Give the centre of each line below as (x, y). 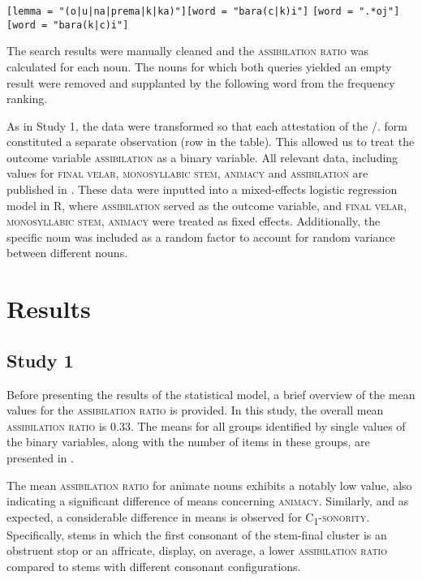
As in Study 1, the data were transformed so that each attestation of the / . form (207, 125)
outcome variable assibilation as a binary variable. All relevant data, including (202, 157)
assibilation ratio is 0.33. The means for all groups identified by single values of (206, 425)
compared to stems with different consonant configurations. (154, 567)
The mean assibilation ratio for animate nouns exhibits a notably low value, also (209, 485)
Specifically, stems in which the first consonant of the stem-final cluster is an (197, 534)
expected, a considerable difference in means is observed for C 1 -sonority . (188, 518)
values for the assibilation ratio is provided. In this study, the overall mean (195, 410)
